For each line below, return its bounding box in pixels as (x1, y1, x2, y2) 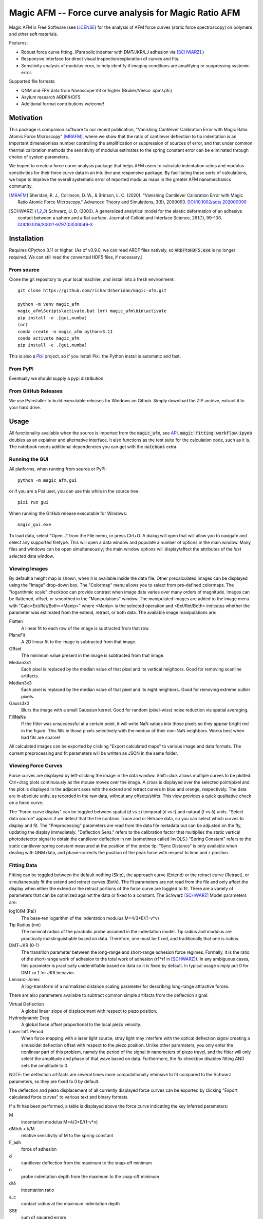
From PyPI (9, 365, 34, 372)
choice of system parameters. (9, 154, 69, 159)
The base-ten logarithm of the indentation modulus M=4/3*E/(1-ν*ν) (21, 915, 159, 921)
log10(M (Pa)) (9, 908, 37, 914)
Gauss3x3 (9, 700, 30, 706)
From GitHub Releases (9, 388, 63, 394)
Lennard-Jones (9, 977, 40, 983)
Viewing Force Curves (9, 762, 63, 769)
